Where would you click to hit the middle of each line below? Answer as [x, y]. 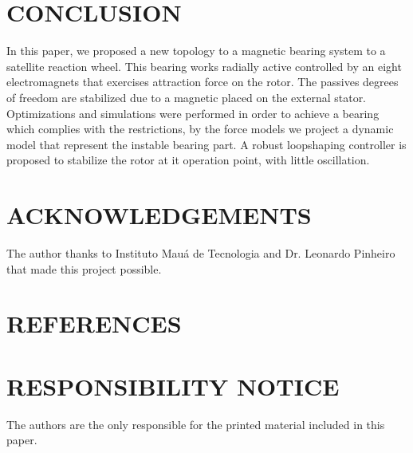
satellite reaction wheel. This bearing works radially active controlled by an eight [204, 66]
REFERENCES [94, 323]
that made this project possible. [84, 268]
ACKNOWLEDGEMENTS [159, 215]
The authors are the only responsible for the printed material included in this [196, 424]
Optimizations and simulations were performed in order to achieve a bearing [193, 113]
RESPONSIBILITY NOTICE [173, 386]
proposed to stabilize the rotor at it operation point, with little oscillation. [188, 160]
